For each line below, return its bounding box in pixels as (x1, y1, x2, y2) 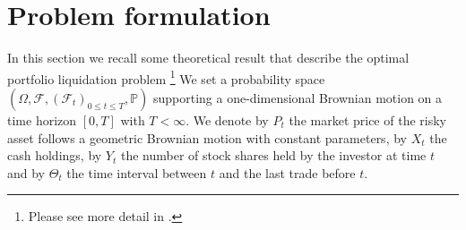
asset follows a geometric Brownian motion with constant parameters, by (7, 128, 407, 147)
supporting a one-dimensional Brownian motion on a (152, 88, 443, 106)
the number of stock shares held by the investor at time (120, 146, 427, 165)
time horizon (7, 110, 77, 129)
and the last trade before (219, 163, 356, 182)
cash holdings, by (7, 146, 102, 165)
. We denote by (186, 110, 269, 129)
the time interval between (66, 163, 207, 182)
